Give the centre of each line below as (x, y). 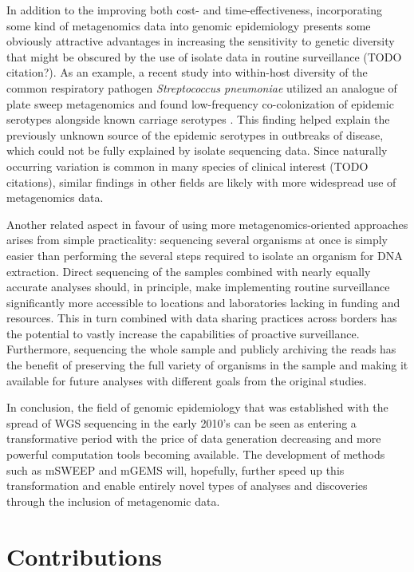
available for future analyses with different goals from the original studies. (187, 380)
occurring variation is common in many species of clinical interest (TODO (187, 166)
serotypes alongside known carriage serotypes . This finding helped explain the (198, 119)
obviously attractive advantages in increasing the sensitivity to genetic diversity (201, 41)
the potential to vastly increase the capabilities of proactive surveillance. (183, 333)
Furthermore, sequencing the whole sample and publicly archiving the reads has (201, 349)
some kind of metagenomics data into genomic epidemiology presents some (189, 25)
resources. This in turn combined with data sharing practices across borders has (202, 318)
